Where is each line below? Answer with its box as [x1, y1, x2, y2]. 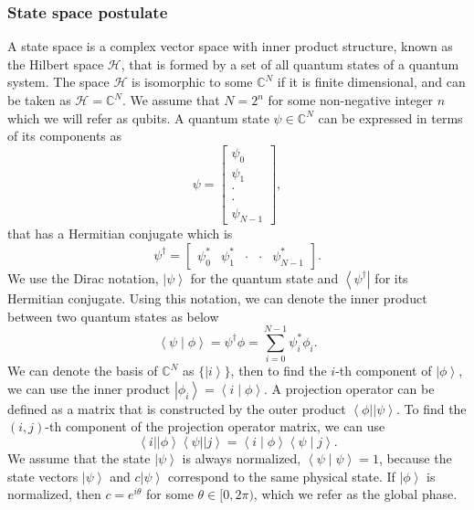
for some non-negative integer [268, 90, 434, 109]
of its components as [7, 126, 122, 145]
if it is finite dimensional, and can [277, 72, 466, 91]
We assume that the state [7, 449, 151, 468]
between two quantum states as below [7, 306, 219, 325]
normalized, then [7, 484, 101, 504]
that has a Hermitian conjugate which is [7, 224, 233, 243]
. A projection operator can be [263, 378, 435, 398]
